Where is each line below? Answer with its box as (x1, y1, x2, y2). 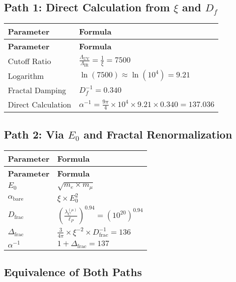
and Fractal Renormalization (84, 126, 233, 141)
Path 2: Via (4, 126, 64, 141)
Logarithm (8, 70, 44, 81)
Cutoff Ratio (8, 55, 51, 67)
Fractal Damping (8, 84, 66, 96)
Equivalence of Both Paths (4, 264, 142, 280)
